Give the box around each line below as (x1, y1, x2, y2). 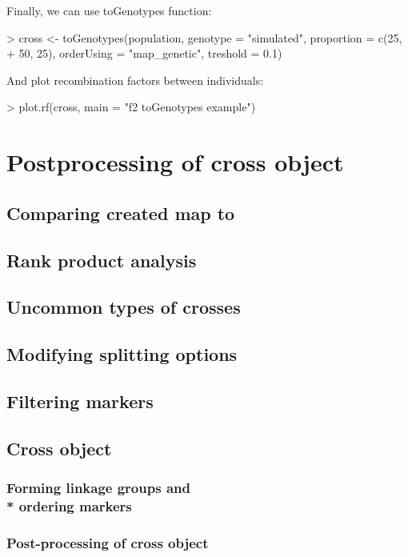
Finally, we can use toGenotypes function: (6, 2, 212, 18)
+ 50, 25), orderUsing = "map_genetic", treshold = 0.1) (6, 45, 282, 62)
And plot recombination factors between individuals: (6, 71, 264, 88)
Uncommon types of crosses (6, 295, 241, 319)
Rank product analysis (6, 247, 197, 272)
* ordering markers (6, 495, 132, 515)
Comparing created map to (6, 200, 235, 225)
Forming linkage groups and (6, 477, 190, 497)
